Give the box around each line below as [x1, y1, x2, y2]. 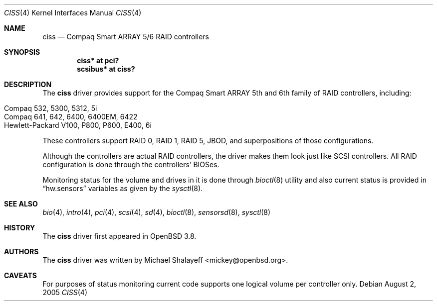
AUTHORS [4, 247, 39, 256]
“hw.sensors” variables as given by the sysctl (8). [42, 184, 203, 193]
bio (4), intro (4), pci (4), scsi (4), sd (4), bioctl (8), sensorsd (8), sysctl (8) [42, 208, 271, 216]
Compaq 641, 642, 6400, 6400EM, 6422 [4, 112, 138, 121]
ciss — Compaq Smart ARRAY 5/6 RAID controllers [42, 32, 209, 41]
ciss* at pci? [77, 56, 119, 65]
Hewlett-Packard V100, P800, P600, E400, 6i [4, 121, 152, 129]
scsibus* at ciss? [77, 65, 135, 73]
